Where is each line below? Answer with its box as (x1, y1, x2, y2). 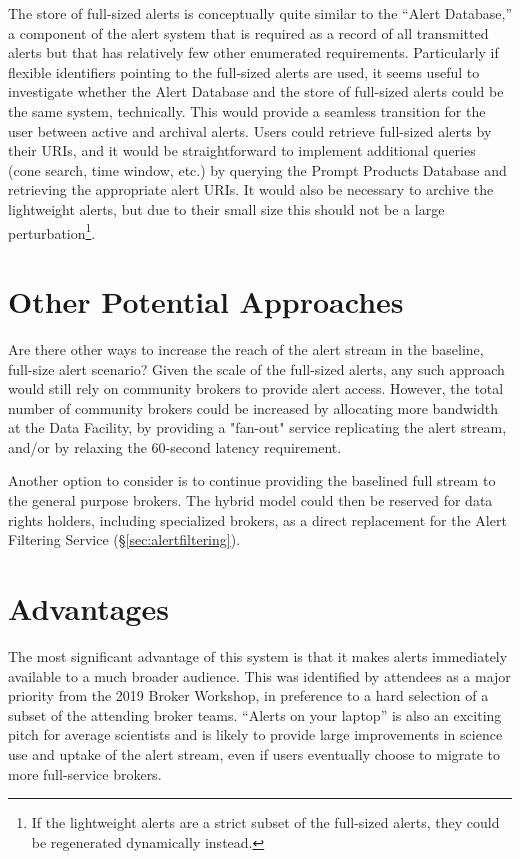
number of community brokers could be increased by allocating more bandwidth (8, 397, 498, 418)
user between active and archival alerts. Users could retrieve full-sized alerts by (8, 120, 492, 141)
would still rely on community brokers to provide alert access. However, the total (8, 378, 504, 399)
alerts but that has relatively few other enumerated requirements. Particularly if (8, 42, 499, 63)
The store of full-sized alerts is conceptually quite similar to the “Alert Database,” (8, 3, 512, 23)
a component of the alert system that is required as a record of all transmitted (8, 22, 489, 43)
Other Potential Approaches (8, 280, 404, 321)
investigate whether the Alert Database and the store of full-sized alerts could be (8, 81, 504, 102)
